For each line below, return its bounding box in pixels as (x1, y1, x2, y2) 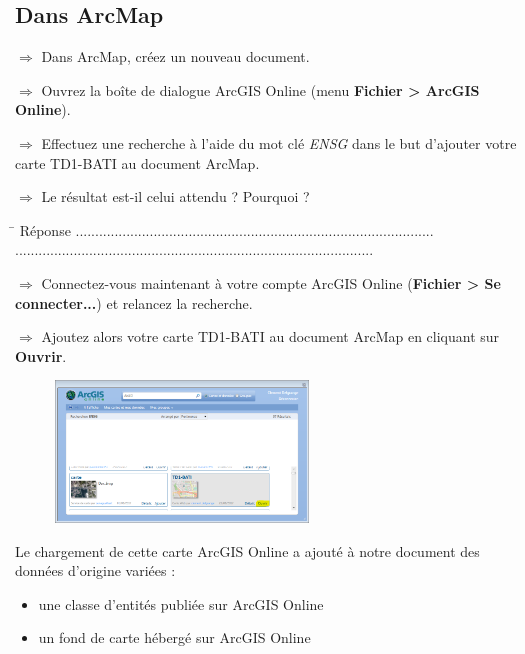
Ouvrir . (15, 345, 67, 366)
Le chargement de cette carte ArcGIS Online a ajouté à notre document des (15, 540, 480, 561)
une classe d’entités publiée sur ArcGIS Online (38, 593, 324, 614)
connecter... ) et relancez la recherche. (15, 292, 253, 313)
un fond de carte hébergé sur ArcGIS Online (38, 627, 311, 648)
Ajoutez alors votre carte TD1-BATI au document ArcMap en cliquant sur (41, 326, 500, 347)
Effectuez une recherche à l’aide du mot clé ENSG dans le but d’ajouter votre (41, 132, 517, 153)
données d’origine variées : (15, 560, 176, 581)
